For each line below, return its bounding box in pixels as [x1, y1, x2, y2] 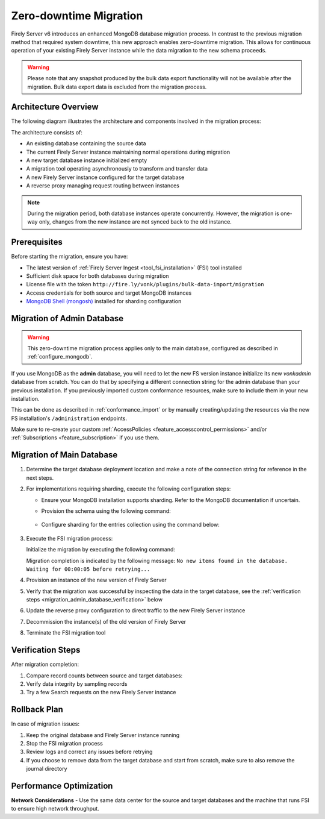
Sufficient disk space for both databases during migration [26, 272, 169, 280]
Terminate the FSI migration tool [26, 629, 106, 636]
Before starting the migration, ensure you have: [11, 253, 128, 260]
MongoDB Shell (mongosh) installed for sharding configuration [26, 298, 182, 305]
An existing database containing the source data [26, 140, 147, 147]
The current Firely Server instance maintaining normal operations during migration [26, 148, 231, 155]
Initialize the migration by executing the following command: [26, 546, 176, 553]
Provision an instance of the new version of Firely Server [26, 576, 167, 584]
